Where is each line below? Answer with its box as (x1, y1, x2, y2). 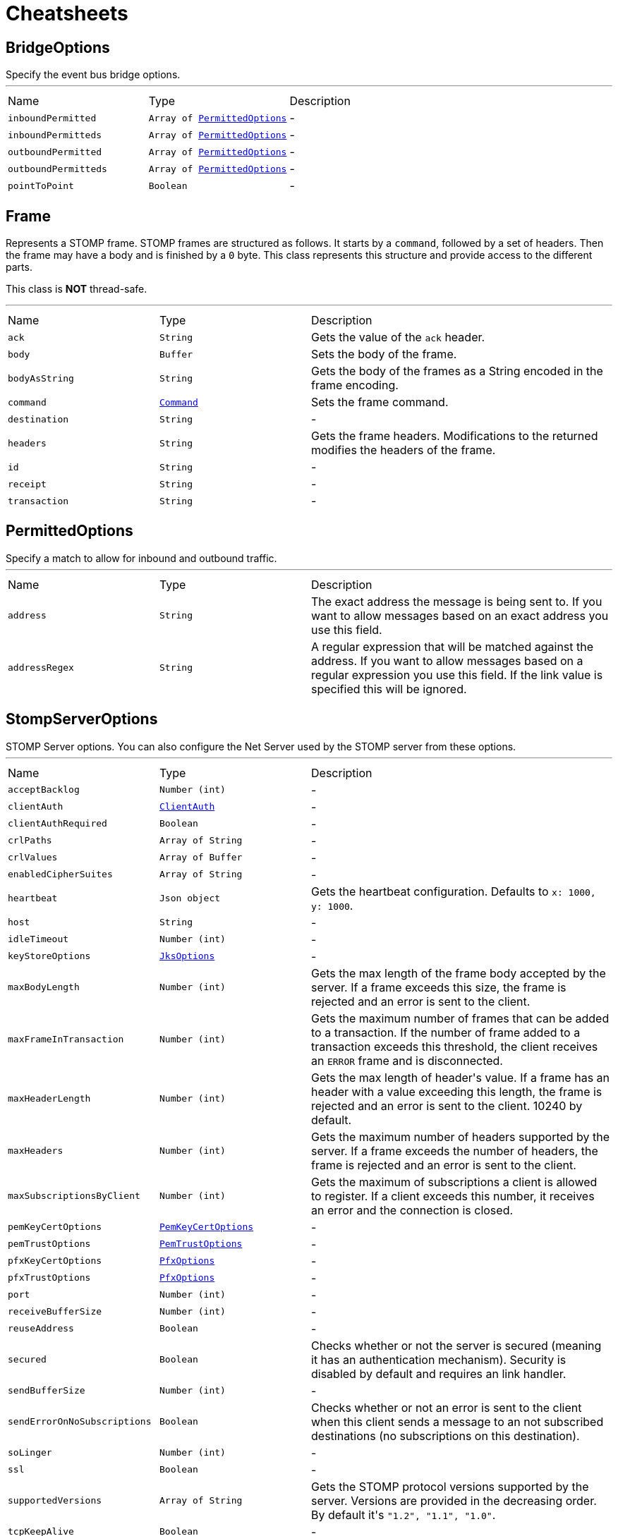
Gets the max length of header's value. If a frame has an (311, 1070, 610, 1085)
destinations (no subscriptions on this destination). (311, 1428, 580, 1443)
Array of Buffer (159, 852, 243, 863)
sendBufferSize (8, 1385, 85, 1396)
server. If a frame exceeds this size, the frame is (311, 980, 566, 994)
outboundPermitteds (8, 163, 107, 174)
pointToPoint (8, 180, 74, 191)
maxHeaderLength (8, 1093, 91, 1104)
